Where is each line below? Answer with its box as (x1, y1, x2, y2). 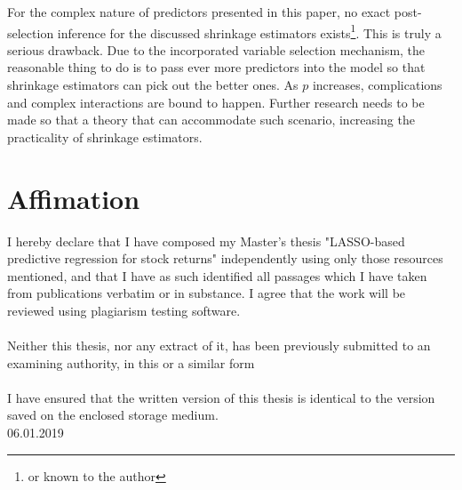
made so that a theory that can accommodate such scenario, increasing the (7, 110, 415, 129)
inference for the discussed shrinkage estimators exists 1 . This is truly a (57, 20, 442, 42)
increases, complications (312, 76, 442, 94)
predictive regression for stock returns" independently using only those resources (7, 249, 443, 268)
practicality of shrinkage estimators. (7, 127, 203, 146)
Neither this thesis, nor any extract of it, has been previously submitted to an (7, 336, 431, 355)
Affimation (7, 180, 140, 216)
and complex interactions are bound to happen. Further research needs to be (7, 92, 425, 111)
